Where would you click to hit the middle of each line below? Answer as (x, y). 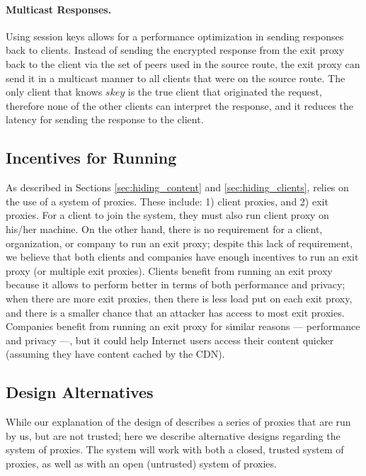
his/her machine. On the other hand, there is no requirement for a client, (164, 228)
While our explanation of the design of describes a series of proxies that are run (178, 422)
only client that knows (54, 92)
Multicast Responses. (59, 9)
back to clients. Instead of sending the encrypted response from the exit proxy (175, 50)
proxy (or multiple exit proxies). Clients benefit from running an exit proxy (169, 270)
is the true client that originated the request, (225, 92)
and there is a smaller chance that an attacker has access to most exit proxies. (175, 312)
